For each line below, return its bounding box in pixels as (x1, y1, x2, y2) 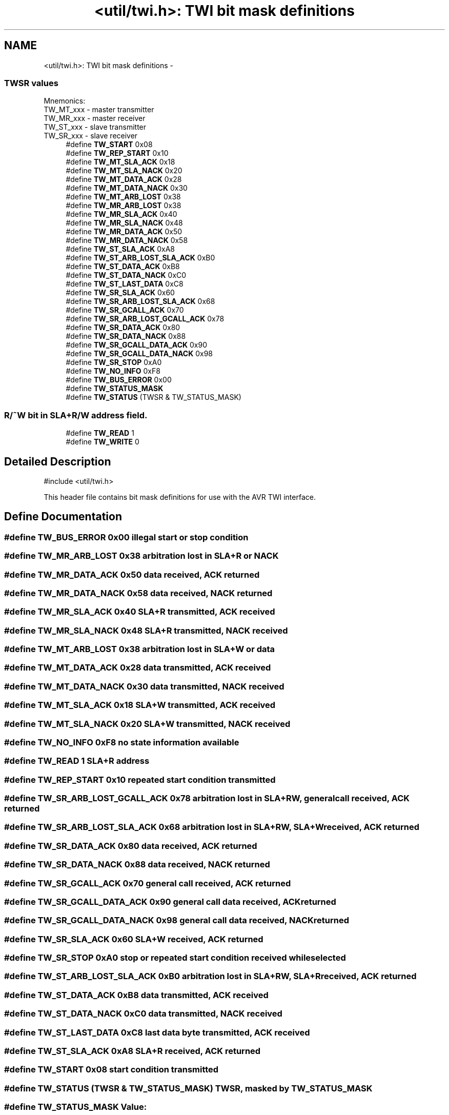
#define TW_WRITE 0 (66, 437, 139, 447)
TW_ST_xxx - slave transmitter (44, 123, 147, 132)
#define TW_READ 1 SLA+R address (4, 756, 150, 766)
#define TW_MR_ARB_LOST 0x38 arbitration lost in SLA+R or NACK (4, 551, 279, 561)
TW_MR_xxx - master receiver (44, 114, 146, 123)
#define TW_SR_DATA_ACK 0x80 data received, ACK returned (4, 840, 257, 851)
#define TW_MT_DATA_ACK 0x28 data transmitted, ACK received (4, 662, 271, 673)
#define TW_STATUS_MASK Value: (4, 1102, 147, 1112)
